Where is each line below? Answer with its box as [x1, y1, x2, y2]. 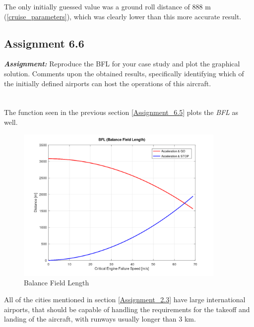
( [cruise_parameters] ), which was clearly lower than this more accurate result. [4, 11, 242, 21]
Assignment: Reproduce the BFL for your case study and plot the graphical [4, 58, 240, 69]
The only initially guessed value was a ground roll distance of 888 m [4, 1, 211, 11]
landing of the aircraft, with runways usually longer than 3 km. [4, 314, 196, 324]
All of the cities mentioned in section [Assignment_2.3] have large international [4, 294, 246, 304]
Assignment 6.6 [4, 35, 84, 51]
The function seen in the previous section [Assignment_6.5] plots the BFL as [4, 107, 239, 117]
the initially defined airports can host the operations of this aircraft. [4, 78, 211, 88]
